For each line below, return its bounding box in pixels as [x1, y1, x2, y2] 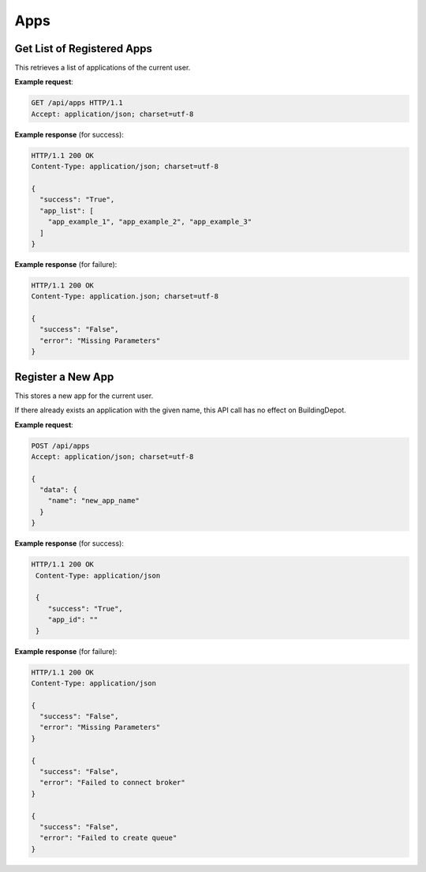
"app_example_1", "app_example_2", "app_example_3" [47, 217, 252, 227]
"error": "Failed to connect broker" [39, 778, 185, 787]
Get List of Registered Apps [14, 42, 153, 55]
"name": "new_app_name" [47, 496, 140, 506]
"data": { [39, 486, 78, 494]
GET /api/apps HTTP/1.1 [31, 99, 124, 107]
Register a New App [14, 370, 114, 383]
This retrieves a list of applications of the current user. [14, 63, 191, 73]
